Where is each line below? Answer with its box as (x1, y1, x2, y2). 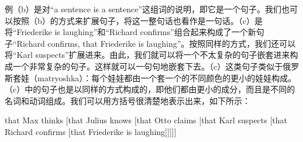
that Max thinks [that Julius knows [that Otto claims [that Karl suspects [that (5, 114, 288, 126)
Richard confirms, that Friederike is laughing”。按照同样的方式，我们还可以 (16, 37, 296, 49)
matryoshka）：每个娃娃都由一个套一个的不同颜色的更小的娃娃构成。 (37, 71, 297, 84)
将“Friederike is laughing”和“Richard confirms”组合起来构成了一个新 (5, 26, 256, 38)
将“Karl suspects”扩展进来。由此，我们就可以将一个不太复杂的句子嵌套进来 (5, 49, 290, 61)
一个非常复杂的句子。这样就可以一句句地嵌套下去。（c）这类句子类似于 (12, 60, 283, 72)
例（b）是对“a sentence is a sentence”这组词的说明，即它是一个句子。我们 (5, 3, 282, 15)
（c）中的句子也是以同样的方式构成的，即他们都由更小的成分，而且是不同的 (5, 83, 295, 95)
